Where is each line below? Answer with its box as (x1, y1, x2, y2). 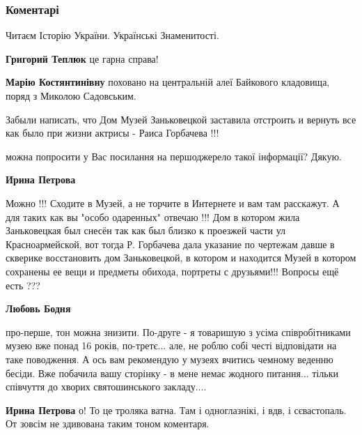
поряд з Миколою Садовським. (6, 89, 136, 102)
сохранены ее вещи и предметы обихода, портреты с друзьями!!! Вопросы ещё (6, 264, 339, 278)
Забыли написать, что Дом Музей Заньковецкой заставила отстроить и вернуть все (6, 112, 356, 126)
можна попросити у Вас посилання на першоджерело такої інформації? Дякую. (6, 148, 342, 163)
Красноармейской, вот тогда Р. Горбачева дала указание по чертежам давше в (6, 236, 335, 251)
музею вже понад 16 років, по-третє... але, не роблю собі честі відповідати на (6, 338, 337, 353)
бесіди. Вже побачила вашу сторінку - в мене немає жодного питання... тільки (6, 365, 338, 380)
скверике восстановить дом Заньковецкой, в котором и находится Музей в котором (6, 250, 356, 265)
